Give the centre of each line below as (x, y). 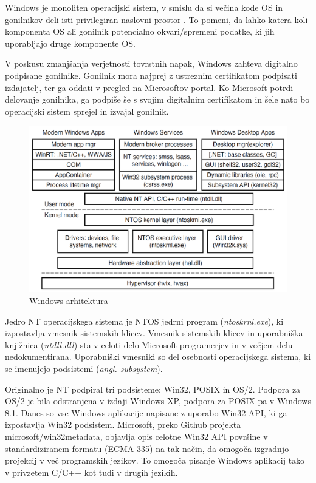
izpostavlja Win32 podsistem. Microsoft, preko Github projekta (123, 424)
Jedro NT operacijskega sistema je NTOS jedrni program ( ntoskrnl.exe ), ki (144, 321)
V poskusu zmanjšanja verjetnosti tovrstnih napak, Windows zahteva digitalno (151, 63)
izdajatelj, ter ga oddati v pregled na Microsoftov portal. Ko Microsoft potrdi (149, 87)
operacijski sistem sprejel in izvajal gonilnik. (87, 111)
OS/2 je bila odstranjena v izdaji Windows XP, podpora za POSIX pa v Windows (158, 401)
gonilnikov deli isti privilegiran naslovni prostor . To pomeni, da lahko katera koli (156, 19)
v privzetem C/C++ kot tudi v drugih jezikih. (91, 472)
